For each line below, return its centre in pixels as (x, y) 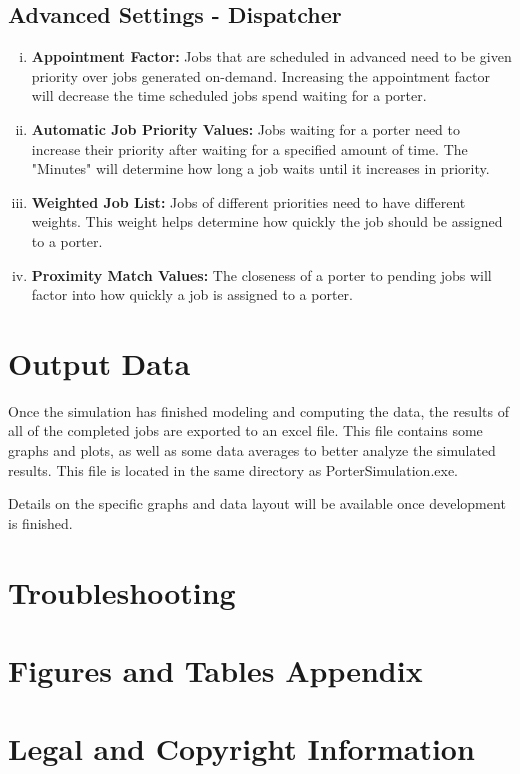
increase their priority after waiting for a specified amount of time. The (249, 148)
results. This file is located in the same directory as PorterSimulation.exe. (233, 469)
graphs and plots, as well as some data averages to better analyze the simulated (252, 450)
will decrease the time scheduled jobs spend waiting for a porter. (229, 95)
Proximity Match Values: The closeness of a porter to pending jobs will (261, 274)
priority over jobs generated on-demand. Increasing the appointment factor (260, 75)
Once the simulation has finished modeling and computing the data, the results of (258, 410)
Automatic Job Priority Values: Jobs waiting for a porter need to (246, 128)
